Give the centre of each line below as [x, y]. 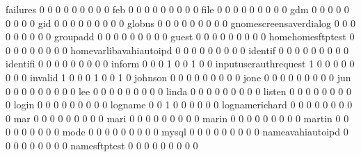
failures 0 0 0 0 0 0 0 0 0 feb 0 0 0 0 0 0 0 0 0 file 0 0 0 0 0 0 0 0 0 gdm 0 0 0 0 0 [177, 9]
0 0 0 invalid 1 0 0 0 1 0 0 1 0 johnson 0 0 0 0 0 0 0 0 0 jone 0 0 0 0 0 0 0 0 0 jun [178, 77]
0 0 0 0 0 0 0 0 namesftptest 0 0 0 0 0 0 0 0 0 [102, 145]
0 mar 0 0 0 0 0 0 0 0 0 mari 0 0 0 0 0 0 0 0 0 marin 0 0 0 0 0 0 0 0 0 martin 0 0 [177, 118]
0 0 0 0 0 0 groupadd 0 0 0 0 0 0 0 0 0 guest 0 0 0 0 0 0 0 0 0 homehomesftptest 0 [180, 36]
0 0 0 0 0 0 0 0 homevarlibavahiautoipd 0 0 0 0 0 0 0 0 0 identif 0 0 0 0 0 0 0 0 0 [177, 50]
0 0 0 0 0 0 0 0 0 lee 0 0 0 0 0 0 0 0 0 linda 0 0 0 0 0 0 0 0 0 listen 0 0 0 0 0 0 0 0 [178, 91]
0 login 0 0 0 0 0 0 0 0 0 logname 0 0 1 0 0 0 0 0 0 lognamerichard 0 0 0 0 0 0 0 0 [179, 105]
